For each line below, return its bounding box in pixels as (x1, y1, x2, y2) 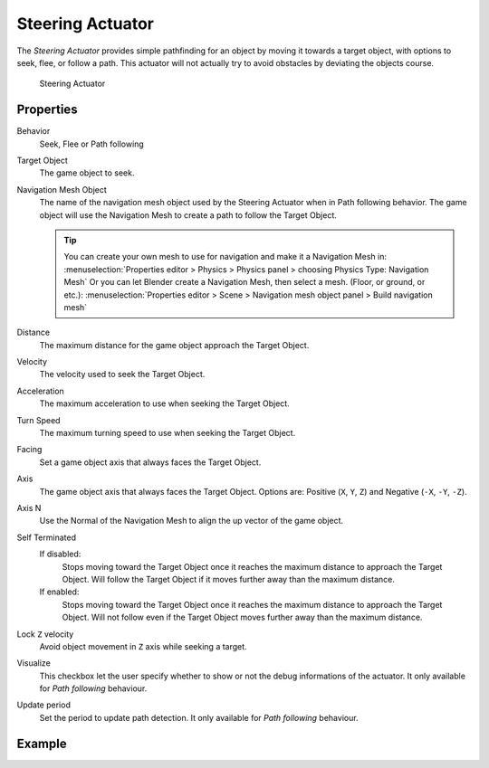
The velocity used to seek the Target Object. (39, 369, 206, 380)
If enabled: (39, 586, 80, 597)
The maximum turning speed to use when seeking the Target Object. (39, 428, 296, 439)
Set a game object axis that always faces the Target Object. (39, 457, 262, 468)
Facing (16, 444, 43, 455)
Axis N (16, 503, 42, 513)
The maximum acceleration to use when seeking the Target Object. (39, 398, 290, 409)
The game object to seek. (39, 167, 135, 178)
